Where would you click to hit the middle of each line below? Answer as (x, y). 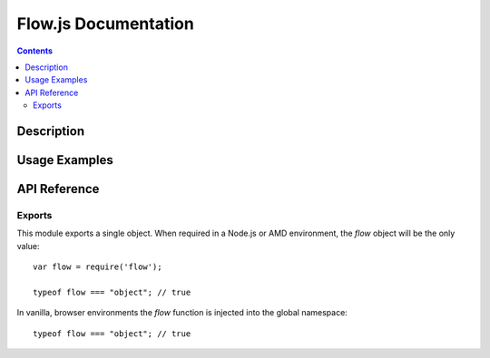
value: (28, 246)
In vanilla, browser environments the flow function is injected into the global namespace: (182, 313)
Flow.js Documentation (105, 24)
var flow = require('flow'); (98, 267)
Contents (35, 51)
